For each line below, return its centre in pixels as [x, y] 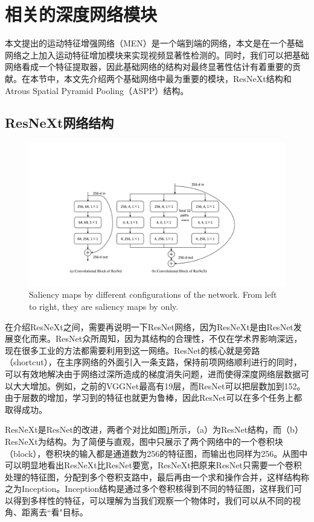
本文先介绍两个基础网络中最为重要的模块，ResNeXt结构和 [178, 78]
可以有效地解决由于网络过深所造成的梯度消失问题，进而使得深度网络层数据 [153, 373]
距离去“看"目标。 [55, 512]
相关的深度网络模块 [81, 14]
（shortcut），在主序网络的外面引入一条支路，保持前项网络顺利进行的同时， [153, 362]
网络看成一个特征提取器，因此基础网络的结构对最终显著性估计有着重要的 [149, 67]
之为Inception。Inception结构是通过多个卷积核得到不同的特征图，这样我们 [149, 489]
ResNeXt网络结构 [59, 123]
